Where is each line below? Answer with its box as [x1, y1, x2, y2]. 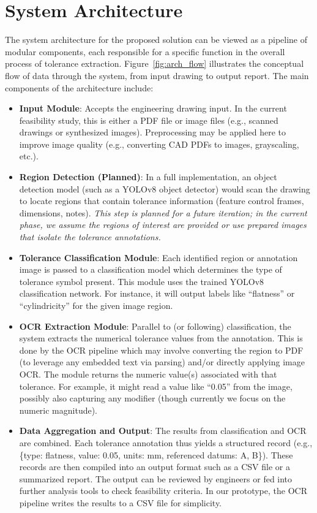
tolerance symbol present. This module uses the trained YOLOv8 [19, 275, 264, 287]
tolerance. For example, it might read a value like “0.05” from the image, [19, 379, 293, 392]
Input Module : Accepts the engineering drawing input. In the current [19, 102, 287, 115]
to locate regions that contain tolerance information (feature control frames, [19, 194, 304, 207]
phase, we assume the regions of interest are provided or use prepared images [19, 218, 307, 231]
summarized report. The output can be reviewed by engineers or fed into [19, 472, 293, 485]
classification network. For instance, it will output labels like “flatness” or [19, 287, 295, 300]
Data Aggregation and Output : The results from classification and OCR [19, 424, 307, 437]
